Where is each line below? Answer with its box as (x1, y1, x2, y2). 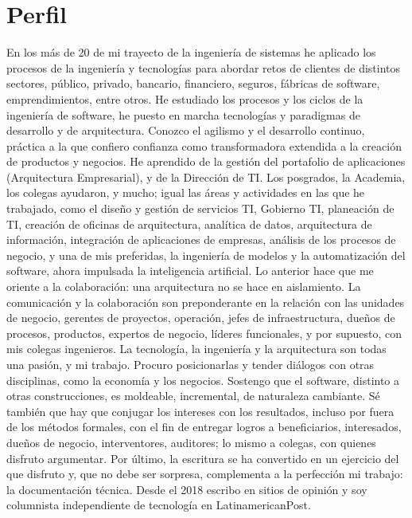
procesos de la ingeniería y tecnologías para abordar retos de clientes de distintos (6, 59, 401, 76)
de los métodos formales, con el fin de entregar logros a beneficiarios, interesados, (6, 418, 402, 435)
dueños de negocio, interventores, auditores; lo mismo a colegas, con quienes (6, 434, 376, 450)
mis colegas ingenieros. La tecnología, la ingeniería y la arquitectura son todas (6, 340, 387, 357)
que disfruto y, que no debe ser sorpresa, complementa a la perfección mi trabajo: (6, 465, 403, 482)
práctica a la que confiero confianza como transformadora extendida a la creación (6, 137, 402, 154)
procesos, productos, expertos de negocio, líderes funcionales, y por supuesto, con (6, 324, 402, 341)
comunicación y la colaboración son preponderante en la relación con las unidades (6, 293, 405, 310)
